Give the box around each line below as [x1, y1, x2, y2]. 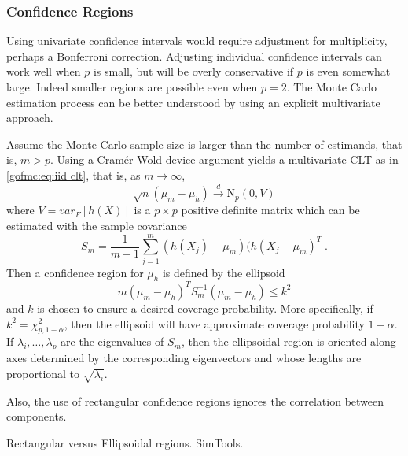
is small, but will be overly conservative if [93, 63, 294, 80]
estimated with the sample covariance [6, 217, 187, 233]
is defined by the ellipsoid [162, 264, 285, 280]
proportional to [6, 365, 80, 381]
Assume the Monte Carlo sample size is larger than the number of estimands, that [6, 135, 402, 152]
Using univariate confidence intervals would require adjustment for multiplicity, [6, 32, 388, 49]
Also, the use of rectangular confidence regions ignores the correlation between [6, 392, 384, 409]
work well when [6, 63, 81, 80]
